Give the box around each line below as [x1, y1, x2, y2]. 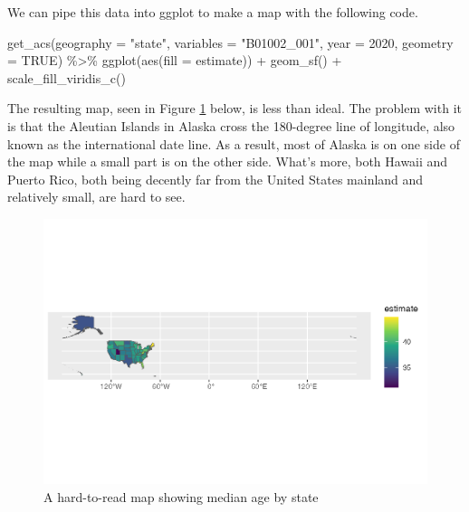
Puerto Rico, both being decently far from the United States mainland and [7, 169, 424, 188]
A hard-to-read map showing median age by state [43, 488, 319, 507]
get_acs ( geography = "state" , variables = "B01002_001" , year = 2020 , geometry [7, 33, 454, 52]
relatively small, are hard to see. [7, 187, 186, 206]
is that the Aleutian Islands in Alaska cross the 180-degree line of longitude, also [7, 116, 455, 135]
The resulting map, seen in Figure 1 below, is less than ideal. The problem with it [7, 99, 462, 118]
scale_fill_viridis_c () [7, 68, 126, 87]
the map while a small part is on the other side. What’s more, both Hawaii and [7, 152, 448, 171]
